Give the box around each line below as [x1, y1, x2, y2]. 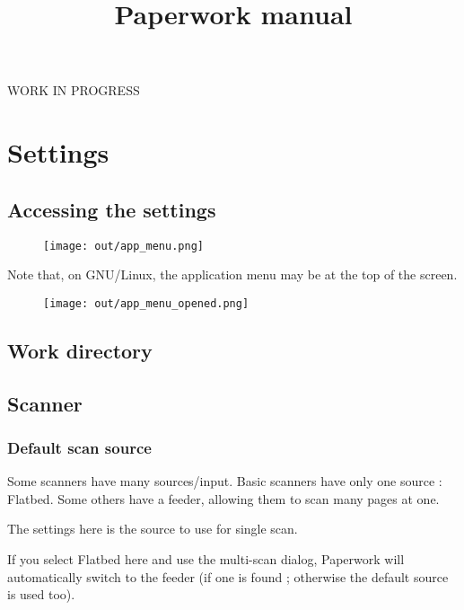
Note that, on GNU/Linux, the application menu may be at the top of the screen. [7, 265, 458, 284]
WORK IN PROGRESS [7, 81, 140, 100]
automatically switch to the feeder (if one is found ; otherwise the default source [7, 567, 449, 586]
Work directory [7, 336, 153, 364]
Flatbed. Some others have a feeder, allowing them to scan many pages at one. [7, 489, 440, 508]
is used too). [7, 585, 75, 604]
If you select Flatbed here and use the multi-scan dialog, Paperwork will [7, 550, 405, 569]
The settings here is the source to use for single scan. [7, 519, 298, 538]
